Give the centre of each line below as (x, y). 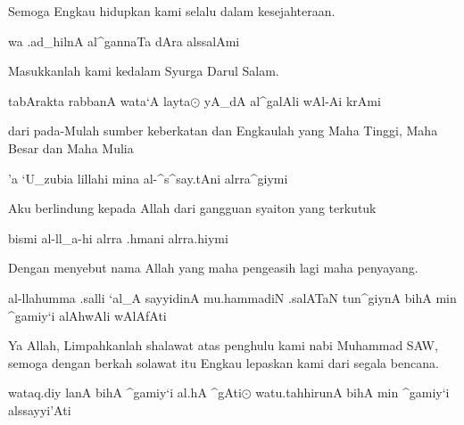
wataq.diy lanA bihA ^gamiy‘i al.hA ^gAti (125, 392)
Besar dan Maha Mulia (71, 147)
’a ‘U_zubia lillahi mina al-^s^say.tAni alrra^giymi (148, 178)
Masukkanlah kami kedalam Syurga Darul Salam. (144, 71)
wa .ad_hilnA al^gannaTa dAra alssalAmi (124, 41)
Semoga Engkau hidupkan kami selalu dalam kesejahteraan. (172, 11)
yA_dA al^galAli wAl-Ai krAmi (292, 100)
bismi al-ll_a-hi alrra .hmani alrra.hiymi (118, 237)
